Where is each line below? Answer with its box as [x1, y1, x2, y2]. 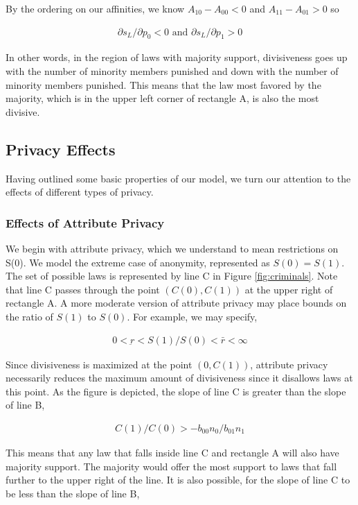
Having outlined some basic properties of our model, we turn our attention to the [6, 171, 351, 185]
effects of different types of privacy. [6, 185, 154, 199]
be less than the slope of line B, [6, 486, 140, 500]
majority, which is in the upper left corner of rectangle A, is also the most [6, 91, 319, 105]
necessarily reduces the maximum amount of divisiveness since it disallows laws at [6, 370, 353, 385]
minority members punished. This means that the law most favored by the [6, 77, 321, 92]
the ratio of [6, 309, 53, 323]
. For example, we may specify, [127, 309, 258, 323]
